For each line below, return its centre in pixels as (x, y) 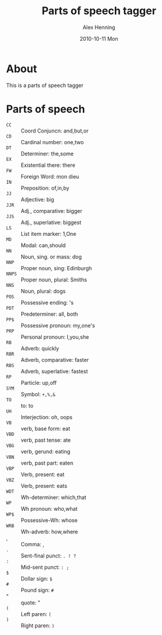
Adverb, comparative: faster (55, 359)
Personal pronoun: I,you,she (55, 337)
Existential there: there (48, 165)
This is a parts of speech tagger (45, 85)
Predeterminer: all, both (49, 314)
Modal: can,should (43, 245)
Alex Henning (99, 27)
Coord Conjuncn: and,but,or (55, 131)
